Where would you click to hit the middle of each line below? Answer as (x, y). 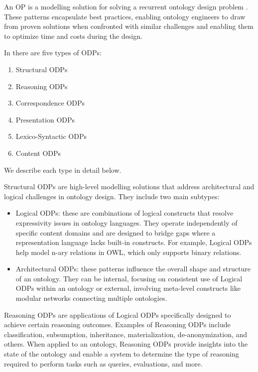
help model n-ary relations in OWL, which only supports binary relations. (129, 252)
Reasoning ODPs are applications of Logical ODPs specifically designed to (118, 314)
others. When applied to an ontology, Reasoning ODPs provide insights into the (126, 344)
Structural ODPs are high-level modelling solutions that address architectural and (129, 186)
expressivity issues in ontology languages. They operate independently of (127, 222)
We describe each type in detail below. (63, 170)
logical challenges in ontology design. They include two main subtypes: (112, 196)
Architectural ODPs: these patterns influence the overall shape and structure (133, 269)
